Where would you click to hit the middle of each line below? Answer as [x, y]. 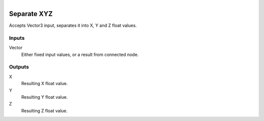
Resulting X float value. [44, 84]
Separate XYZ [31, 14]
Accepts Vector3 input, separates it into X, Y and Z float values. [73, 26]
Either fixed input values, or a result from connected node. [80, 54]
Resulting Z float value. [44, 111]
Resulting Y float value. [44, 97]
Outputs [19, 67]
